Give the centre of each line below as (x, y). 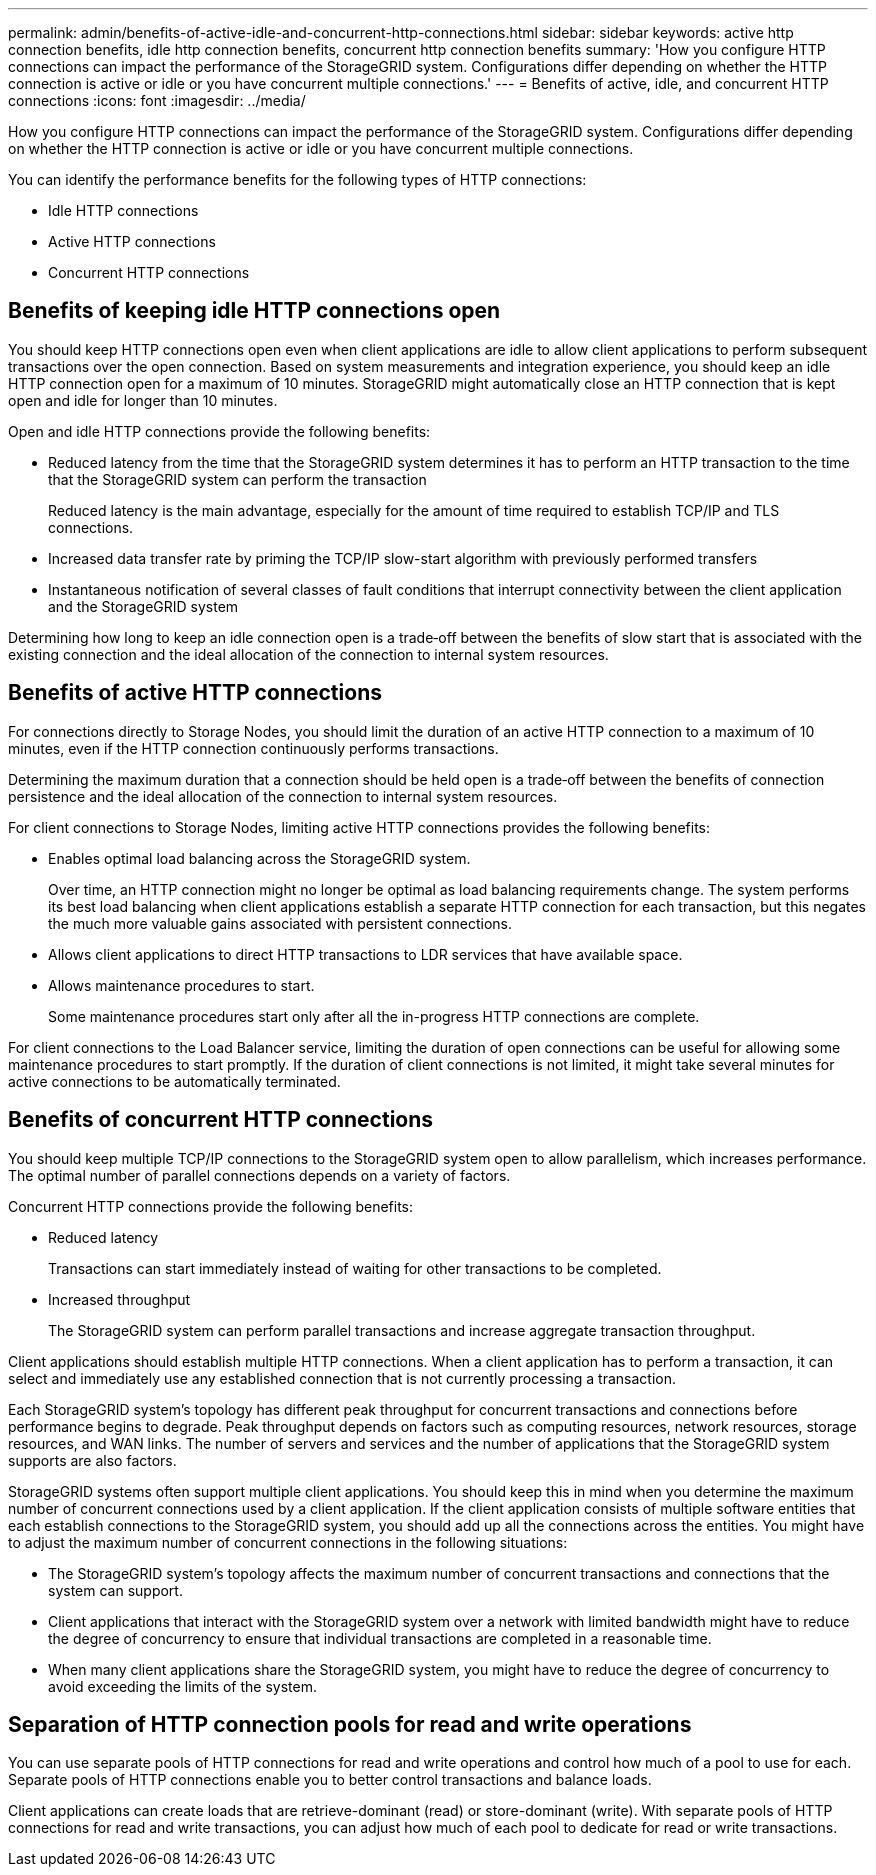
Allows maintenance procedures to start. (181, 985)
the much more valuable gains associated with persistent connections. (280, 923)
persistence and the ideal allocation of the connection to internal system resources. (283, 796)
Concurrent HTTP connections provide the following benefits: (211, 1206)
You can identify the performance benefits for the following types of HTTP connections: (297, 179)
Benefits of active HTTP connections (195, 693)
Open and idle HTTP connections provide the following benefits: (219, 431)
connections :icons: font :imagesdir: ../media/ (157, 100)
